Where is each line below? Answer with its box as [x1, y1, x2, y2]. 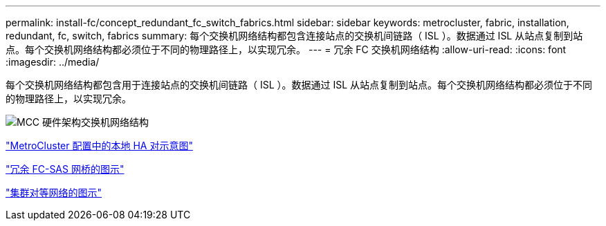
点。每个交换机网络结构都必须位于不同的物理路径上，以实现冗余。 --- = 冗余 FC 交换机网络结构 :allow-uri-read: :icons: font [6, 44, 567, 55]
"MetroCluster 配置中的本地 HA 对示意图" [6, 140, 193, 151]
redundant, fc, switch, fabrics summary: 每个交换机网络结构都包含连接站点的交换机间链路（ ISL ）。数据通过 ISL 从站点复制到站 [6, 30, 583, 41]
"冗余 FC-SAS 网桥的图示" [6, 163, 125, 175]
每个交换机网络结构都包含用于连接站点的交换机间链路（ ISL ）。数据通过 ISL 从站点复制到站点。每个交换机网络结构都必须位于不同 [6, 79, 593, 91]
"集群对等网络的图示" [6, 187, 102, 198]
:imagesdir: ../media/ [6, 56, 100, 68]
